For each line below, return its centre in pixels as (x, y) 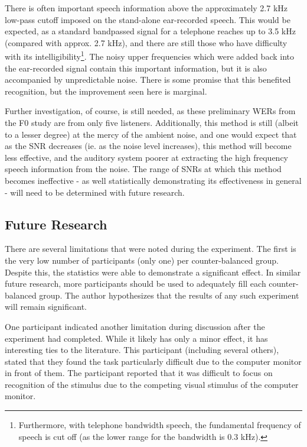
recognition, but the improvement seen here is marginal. (106, 91)
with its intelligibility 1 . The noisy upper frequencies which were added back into (149, 56)
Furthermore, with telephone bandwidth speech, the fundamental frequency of (160, 425)
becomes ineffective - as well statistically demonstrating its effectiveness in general (153, 180)
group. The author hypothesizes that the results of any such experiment (169, 295)
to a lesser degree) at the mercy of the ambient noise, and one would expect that (151, 134)
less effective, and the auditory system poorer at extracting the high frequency (146, 157)
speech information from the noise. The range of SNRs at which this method (143, 169)
